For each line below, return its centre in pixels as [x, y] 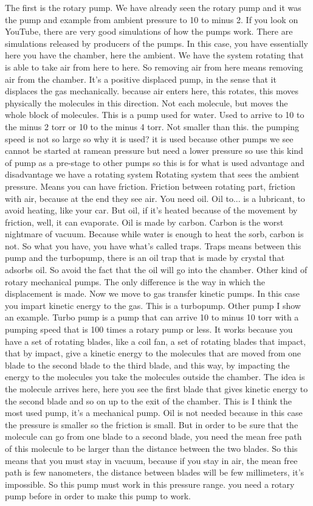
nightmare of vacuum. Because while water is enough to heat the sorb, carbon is [154, 234]
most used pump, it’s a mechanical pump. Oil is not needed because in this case [154, 413]
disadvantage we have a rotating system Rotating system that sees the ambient [152, 174]
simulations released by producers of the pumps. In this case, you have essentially [156, 43]
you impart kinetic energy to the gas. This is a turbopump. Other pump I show [153, 305]
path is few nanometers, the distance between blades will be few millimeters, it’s [155, 472]
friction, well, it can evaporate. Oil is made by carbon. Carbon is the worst [144, 222]
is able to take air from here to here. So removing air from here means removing [154, 67]
